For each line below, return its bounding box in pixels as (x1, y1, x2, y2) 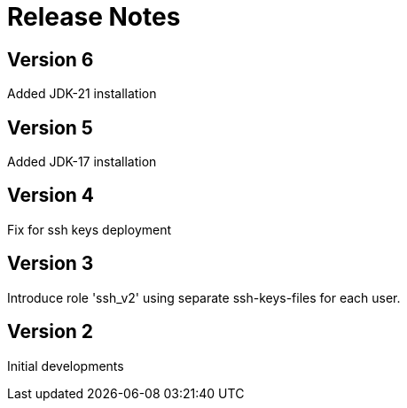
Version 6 (7, 48, 94, 71)
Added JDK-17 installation (7, 154, 157, 170)
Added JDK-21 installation (7, 86, 157, 102)
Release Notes (7, 2, 181, 32)
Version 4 (7, 184, 95, 207)
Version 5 (7, 116, 93, 139)
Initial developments (7, 358, 124, 373)
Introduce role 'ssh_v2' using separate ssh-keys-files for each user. (7, 289, 401, 305)
